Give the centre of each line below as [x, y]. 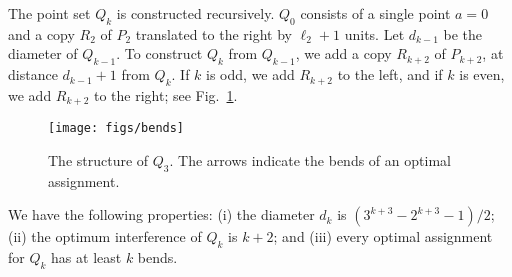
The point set [49, 13]
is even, [482, 74]
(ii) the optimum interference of [105, 236]
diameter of [43, 53]
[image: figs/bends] [116, 128]
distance [33, 74]
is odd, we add [250, 74]
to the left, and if [390, 74]
